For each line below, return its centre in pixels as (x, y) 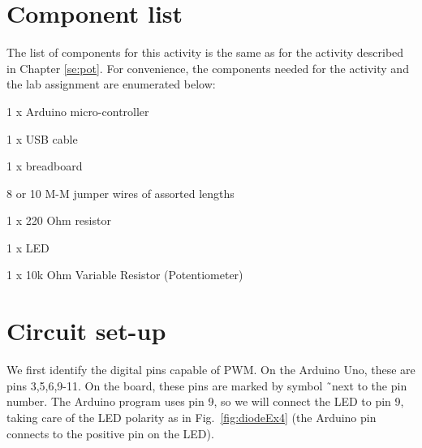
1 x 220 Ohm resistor (59, 220)
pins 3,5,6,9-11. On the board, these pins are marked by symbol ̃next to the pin (207, 385)
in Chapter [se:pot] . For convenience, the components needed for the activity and (208, 68)
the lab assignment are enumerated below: (111, 84)
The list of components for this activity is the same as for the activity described (205, 52)
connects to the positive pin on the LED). (110, 433)
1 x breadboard (45, 166)
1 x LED (28, 247)
